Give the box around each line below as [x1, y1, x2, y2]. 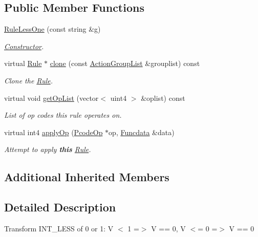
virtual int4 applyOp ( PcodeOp [4, 126, 103, 137]
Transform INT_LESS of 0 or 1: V [4, 223, 114, 233]
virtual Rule [4, 58, 42, 69]
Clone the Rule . [4, 75, 53, 85]
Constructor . [4, 40, 44, 51]
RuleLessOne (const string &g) [4, 24, 101, 34]
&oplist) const [141, 92, 185, 103]
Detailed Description [4, 199, 116, 215]
